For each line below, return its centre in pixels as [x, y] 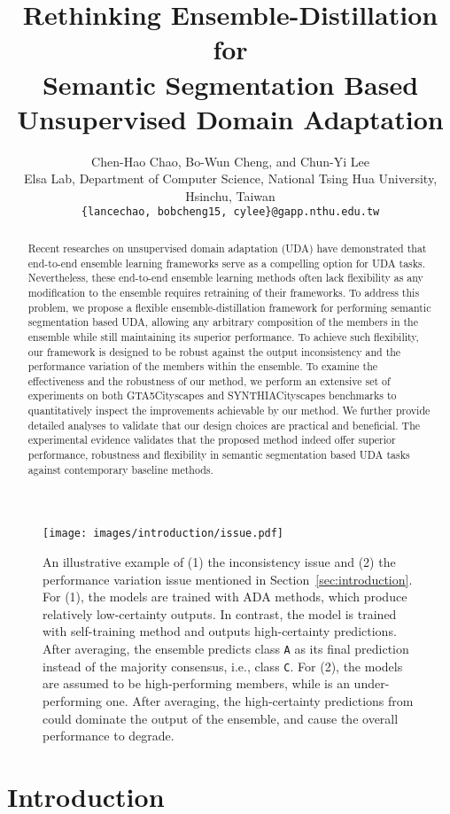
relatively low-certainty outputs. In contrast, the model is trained [220, 613]
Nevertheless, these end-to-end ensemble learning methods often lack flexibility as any [225, 278]
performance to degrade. [109, 736]
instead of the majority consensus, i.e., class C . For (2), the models [223, 666]
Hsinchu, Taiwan [230, 195]
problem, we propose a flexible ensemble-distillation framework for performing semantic [229, 307]
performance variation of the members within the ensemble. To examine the [203, 366]
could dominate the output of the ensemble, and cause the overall [221, 718]
